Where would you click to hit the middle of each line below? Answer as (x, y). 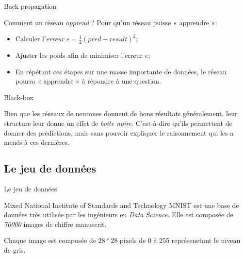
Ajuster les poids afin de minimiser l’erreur (79, 55)
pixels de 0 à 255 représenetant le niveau (180, 240)
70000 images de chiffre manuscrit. (55, 224)
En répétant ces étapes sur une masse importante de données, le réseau (121, 71)
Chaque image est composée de (50, 240)
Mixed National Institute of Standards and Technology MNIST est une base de (122, 205)
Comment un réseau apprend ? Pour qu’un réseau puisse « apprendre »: (111, 22)
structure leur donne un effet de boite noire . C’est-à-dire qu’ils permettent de (118, 123)
